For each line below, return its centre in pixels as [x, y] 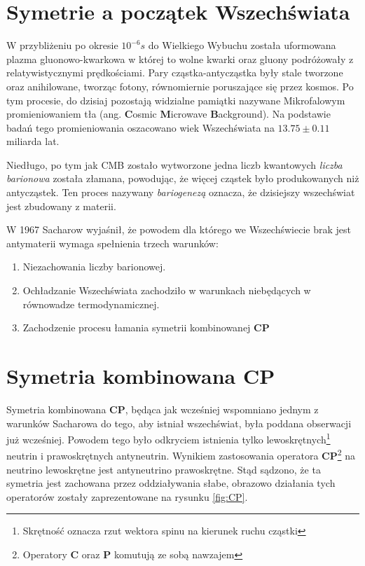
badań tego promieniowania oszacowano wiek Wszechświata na [140, 127]
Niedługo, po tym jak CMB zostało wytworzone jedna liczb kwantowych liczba [174, 164]
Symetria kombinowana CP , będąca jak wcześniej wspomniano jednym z [163, 409]
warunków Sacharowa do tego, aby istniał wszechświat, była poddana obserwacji [179, 423]
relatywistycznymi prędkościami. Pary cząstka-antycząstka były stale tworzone [175, 73]
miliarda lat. [33, 141]
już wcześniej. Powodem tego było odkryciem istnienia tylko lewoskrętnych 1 [168, 438]
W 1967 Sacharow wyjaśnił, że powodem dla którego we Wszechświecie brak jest [179, 229]
